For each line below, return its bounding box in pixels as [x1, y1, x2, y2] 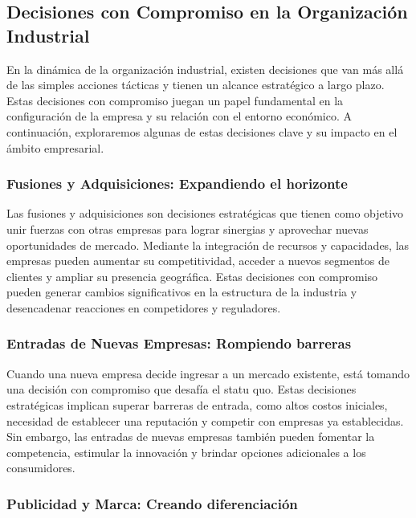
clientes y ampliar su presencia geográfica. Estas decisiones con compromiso [6, 267, 378, 284]
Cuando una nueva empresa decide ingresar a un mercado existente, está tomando [6, 365, 410, 381]
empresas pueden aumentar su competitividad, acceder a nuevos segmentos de [6, 252, 389, 269]
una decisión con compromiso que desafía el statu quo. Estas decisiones [6, 381, 357, 398]
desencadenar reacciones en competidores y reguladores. [6, 299, 281, 316]
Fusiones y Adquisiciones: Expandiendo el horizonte [6, 173, 348, 194]
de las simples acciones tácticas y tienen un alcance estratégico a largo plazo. [6, 76, 385, 93]
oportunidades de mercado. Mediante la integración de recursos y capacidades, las [6, 236, 410, 253]
